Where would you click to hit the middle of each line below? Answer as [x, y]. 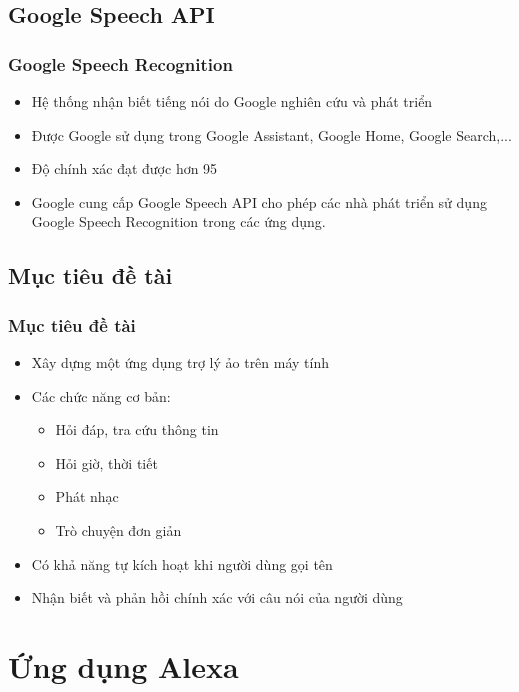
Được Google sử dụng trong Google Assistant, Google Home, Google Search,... [271, 134]
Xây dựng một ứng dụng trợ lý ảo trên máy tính [180, 361]
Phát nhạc [87, 496]
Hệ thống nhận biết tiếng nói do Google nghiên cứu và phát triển [232, 101]
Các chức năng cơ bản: [101, 395]
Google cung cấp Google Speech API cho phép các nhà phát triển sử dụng [259, 201]
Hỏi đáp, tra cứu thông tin [137, 429]
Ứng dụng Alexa [123, 665]
